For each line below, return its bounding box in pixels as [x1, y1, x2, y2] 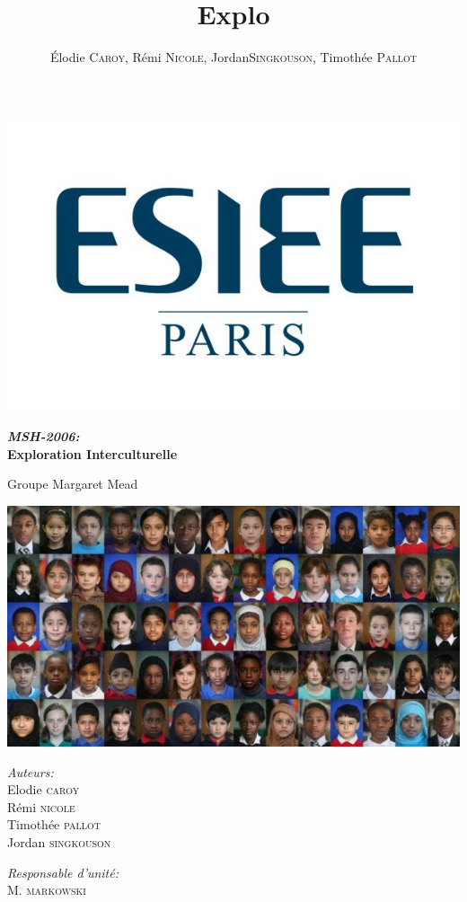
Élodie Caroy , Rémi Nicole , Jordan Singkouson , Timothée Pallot [49, 48, 418, 66]
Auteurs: [7, 762, 54, 781]
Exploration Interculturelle [7, 444, 178, 463]
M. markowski [7, 880, 86, 899]
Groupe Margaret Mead [7, 474, 138, 493]
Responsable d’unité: [7, 862, 119, 881]
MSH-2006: [7, 426, 80, 445]
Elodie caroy [7, 780, 80, 799]
